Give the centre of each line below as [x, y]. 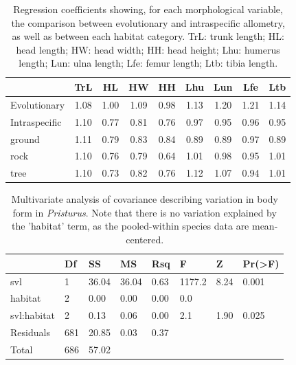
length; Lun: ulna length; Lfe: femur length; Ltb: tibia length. [148, 63]
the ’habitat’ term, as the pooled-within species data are [130, 226]
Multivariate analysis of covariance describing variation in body [145, 199]
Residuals [30, 332]
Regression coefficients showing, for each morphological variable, [148, 9]
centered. [145, 240]
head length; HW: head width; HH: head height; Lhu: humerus [148, 49]
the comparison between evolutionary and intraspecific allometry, [148, 22]
